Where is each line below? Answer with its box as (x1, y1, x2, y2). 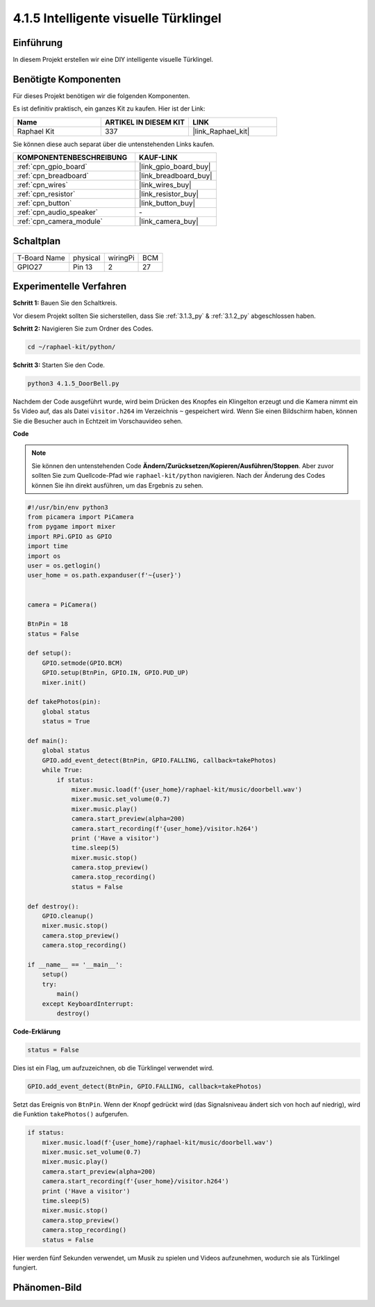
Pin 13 (73, 262, 93, 271)
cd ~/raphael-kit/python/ (27, 343, 116, 351)
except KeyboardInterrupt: (42, 1000, 135, 1008)
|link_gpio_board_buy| (139, 162, 211, 172)
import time (27, 543, 69, 550)
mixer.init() (42, 678, 87, 687)
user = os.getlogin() (27, 561, 101, 570)
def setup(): (27, 649, 72, 657)
